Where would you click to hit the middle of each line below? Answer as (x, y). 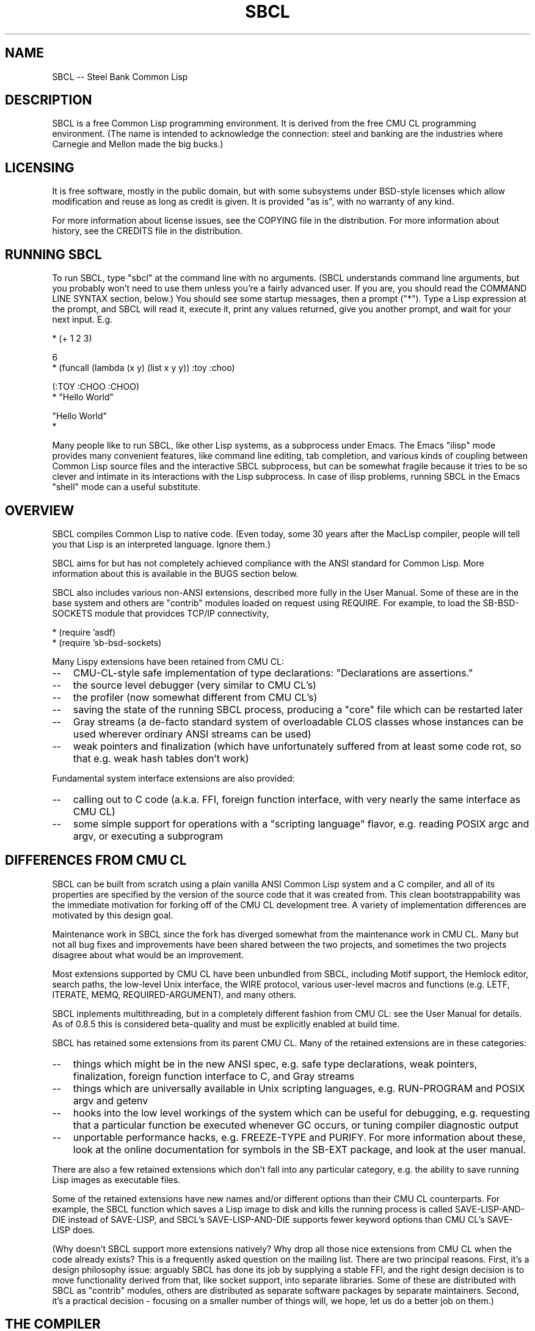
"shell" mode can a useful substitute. (126, 487)
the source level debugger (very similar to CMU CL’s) (195, 685)
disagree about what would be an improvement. (148, 955)
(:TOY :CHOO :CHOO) (96, 387)
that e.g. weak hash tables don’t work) (161, 758)
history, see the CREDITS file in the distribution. (147, 231)
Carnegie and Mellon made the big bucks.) (138, 144)
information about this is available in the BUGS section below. (175, 573)
